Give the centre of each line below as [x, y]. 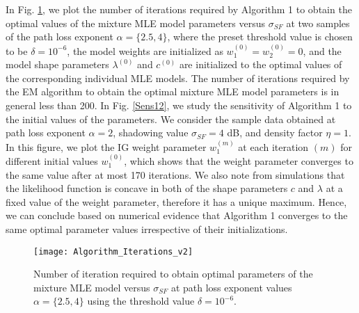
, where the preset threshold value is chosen [260, 37]
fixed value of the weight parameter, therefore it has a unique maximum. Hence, [176, 201]
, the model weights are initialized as [145, 50]
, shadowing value [151, 133]
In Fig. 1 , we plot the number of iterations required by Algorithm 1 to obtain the [179, 9]
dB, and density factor [275, 133]
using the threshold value [141, 301]
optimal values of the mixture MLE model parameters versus [136, 23]
